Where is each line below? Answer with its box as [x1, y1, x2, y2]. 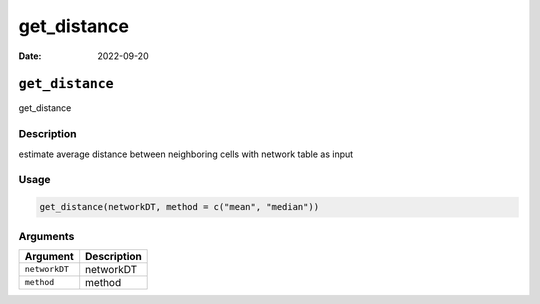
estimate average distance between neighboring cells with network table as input [18, 148, 354, 160]
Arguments [18, 229, 75, 243]
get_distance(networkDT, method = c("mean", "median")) [39, 201, 320, 213]
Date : [18, 50, 42, 62]
